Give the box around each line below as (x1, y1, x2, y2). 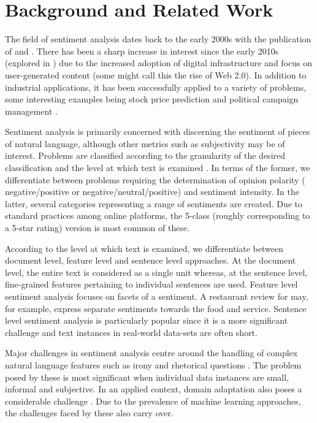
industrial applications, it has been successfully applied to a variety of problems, (5, 80, 307, 93)
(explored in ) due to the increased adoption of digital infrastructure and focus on (5, 56, 312, 69)
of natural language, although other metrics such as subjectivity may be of (5, 137, 285, 150)
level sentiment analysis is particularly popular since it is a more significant (5, 314, 288, 327)
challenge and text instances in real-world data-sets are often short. (5, 326, 258, 338)
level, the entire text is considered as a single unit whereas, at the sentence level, (5, 265, 308, 278)
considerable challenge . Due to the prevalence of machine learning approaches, (5, 394, 301, 407)
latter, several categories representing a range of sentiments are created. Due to (5, 197, 302, 210)
